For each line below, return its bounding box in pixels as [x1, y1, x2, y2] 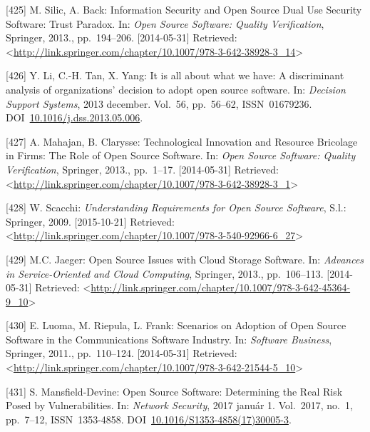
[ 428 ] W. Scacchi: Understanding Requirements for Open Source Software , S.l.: [6, 200, 346, 215]
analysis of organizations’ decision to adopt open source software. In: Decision [6, 81, 346, 96]
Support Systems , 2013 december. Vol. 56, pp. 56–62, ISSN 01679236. [6, 96, 312, 111]
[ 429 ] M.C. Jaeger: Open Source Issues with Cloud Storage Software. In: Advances [6, 251, 364, 266]
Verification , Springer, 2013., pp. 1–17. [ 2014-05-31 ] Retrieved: [6, 161, 279, 176]
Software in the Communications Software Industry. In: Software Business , [6, 331, 332, 346]
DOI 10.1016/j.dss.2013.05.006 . [6, 110, 143, 125]
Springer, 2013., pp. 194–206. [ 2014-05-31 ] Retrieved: [6, 30, 237, 45]
